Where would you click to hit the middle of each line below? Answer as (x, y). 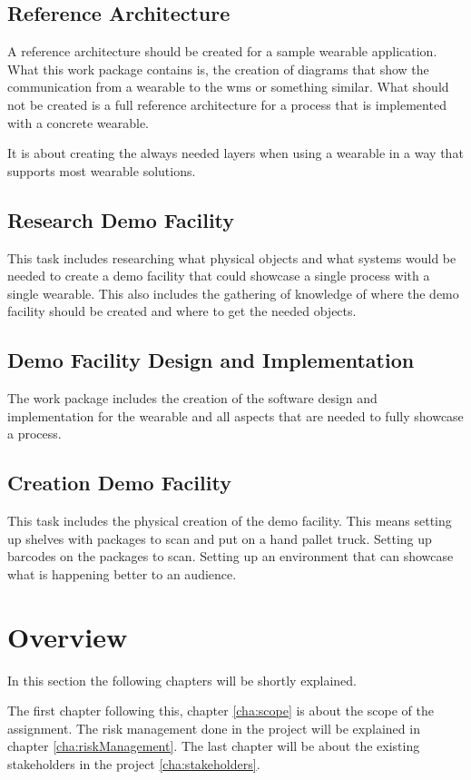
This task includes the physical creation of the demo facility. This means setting (230, 521)
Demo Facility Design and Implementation (211, 360)
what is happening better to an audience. (122, 573)
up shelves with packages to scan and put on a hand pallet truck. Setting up (220, 538)
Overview (68, 636)
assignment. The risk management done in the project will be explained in (214, 728)
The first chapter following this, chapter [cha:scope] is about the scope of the (221, 711)
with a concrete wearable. (78, 122)
